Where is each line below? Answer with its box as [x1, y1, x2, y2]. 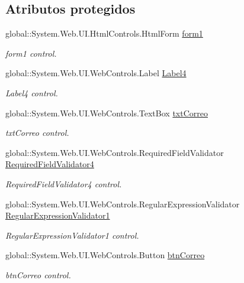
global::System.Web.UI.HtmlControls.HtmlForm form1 [5, 27, 203, 40]
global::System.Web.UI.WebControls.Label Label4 [5, 67, 187, 79]
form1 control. [5, 47, 57, 59]
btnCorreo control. [5, 268, 71, 281]
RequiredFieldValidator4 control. [5, 177, 122, 190]
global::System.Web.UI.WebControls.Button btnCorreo [5, 249, 205, 261]
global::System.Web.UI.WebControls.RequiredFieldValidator [5, 146, 224, 158]
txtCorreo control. [5, 126, 69, 139]
